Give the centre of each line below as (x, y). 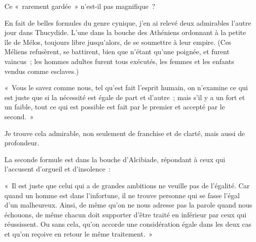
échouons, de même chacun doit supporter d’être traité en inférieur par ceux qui (126, 214)
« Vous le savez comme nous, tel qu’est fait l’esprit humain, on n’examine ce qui (126, 87)
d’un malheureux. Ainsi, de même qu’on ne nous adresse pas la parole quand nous (128, 205)
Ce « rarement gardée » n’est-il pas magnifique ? (80, 6)
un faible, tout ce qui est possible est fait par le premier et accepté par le (115, 107)
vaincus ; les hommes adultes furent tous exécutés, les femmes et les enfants (119, 61)
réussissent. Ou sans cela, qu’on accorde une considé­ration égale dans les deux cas (128, 224)
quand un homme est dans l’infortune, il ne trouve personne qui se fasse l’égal (122, 195)
